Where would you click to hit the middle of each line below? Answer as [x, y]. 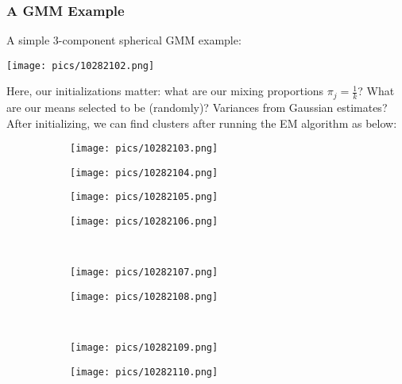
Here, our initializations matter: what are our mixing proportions [165, 91]
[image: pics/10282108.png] [144, 296]
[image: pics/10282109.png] [144, 348]
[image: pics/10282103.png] [144, 149]
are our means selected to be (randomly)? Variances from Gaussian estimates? [197, 107]
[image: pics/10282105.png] [144, 197]
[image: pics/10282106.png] [144, 222]
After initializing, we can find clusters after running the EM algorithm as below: [202, 123]
